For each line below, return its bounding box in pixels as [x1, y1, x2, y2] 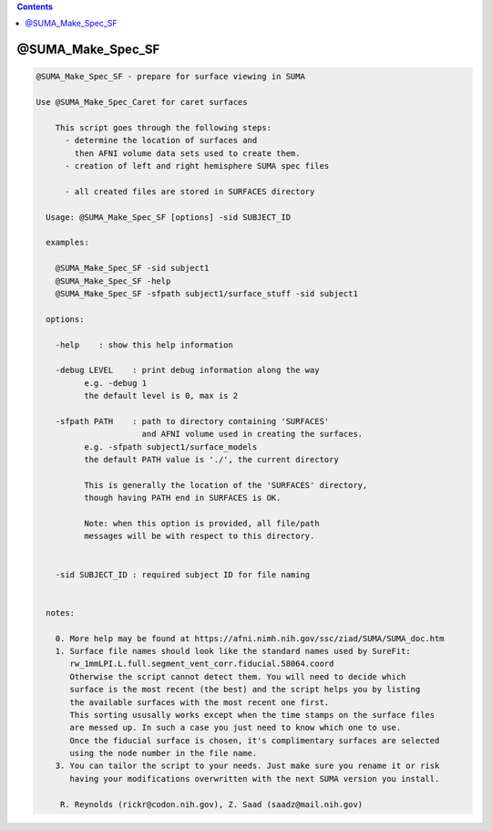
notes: [46, 608, 76, 618]
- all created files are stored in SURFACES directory [65, 186, 315, 196]
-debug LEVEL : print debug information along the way [55, 365, 320, 376]
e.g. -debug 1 [83, 378, 148, 388]
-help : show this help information [55, 339, 234, 350]
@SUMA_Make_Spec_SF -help [55, 275, 171, 286]
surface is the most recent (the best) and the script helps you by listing [69, 684, 421, 695]
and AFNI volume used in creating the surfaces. [141, 429, 364, 440]
